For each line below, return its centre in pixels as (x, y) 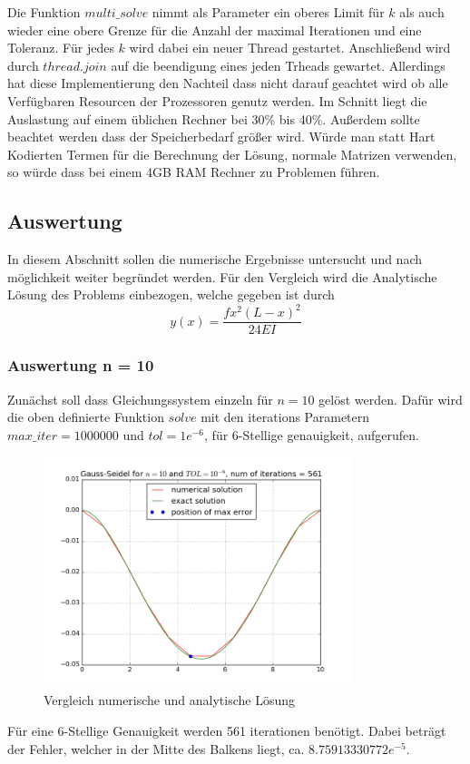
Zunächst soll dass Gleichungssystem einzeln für (140, 399)
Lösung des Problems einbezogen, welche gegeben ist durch (171, 294)
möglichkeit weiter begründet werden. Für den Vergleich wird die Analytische (222, 276)
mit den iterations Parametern (285, 417)
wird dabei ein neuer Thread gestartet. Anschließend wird (290, 48)
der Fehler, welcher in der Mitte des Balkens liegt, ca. (156, 748)
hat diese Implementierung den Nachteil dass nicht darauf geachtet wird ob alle (228, 83)
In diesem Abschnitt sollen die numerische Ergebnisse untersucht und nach (215, 259)
